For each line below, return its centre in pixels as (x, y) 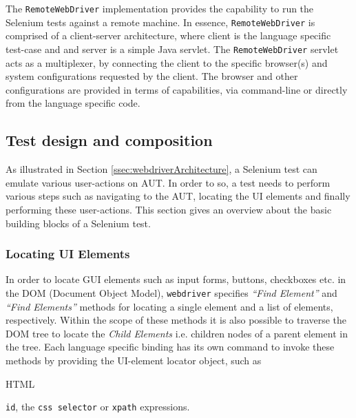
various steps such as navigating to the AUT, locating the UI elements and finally (178, 196)
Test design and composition (109, 140)
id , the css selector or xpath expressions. (98, 407)
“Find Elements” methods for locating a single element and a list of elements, (169, 306)
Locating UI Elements (68, 254)
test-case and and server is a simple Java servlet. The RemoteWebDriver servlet (172, 49)
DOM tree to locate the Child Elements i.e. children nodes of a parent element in (177, 333)
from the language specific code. (73, 103)
